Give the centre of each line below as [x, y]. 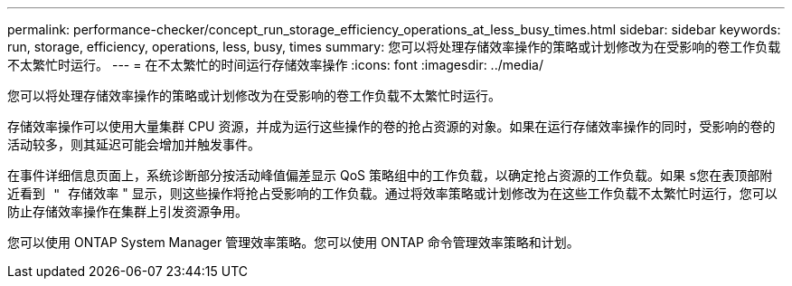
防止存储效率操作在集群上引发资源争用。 [127, 211]
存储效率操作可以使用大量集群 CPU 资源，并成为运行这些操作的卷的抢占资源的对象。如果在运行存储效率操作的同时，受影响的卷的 [391, 126]
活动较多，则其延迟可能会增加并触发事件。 [134, 144]
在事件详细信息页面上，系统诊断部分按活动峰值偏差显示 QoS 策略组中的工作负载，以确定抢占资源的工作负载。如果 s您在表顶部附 [390, 175]
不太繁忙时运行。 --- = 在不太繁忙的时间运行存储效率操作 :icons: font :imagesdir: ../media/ [276, 65]
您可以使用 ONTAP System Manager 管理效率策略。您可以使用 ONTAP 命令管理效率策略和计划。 [293, 242]
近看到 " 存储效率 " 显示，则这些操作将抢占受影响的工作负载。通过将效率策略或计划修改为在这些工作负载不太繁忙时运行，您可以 [392, 193]
